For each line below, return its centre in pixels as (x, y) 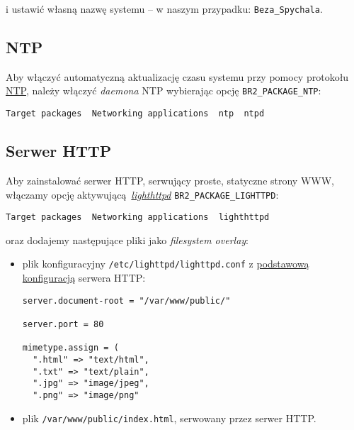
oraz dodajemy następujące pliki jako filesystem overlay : (127, 239)
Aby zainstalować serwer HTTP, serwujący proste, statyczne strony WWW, (170, 180)
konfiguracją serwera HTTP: (84, 278)
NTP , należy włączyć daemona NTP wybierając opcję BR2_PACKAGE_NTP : (164, 90)
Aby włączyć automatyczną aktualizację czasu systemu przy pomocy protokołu (177, 76)
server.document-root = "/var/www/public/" (126, 301)
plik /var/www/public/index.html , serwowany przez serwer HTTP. (169, 418)
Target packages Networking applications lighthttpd (138, 217)
